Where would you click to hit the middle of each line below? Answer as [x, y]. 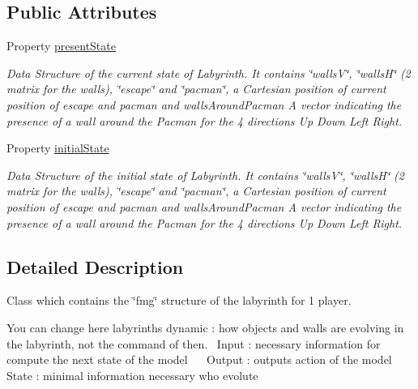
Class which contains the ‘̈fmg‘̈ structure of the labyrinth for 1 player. [179, 300]
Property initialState [58, 148]
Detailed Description [95, 266]
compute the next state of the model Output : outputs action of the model [199, 359]
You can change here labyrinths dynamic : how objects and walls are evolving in [205, 327]
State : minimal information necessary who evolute [132, 375]
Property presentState [61, 46]
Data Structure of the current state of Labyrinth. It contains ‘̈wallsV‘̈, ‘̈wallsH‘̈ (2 [209, 73]
